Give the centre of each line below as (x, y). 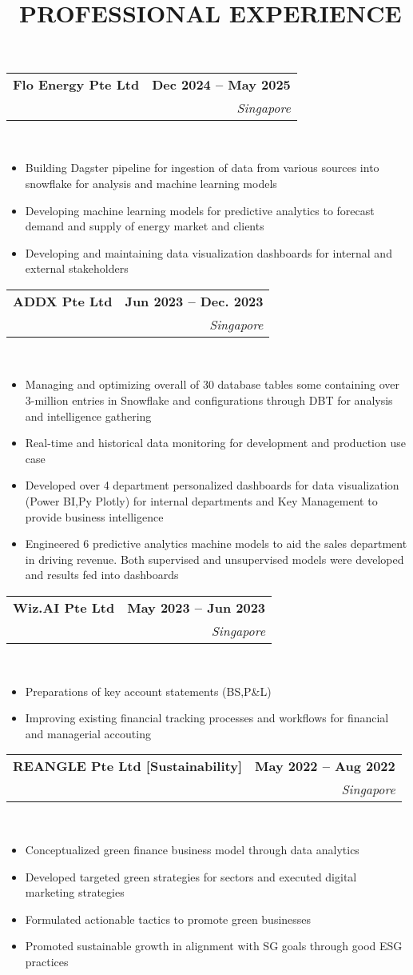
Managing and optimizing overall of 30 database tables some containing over (212, 384)
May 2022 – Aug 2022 (325, 766)
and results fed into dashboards (102, 575)
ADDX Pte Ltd (63, 301)
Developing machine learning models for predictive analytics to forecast (200, 210)
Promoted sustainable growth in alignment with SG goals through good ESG (214, 946)
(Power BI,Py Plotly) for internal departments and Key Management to (201, 501)
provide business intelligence (94, 516)
